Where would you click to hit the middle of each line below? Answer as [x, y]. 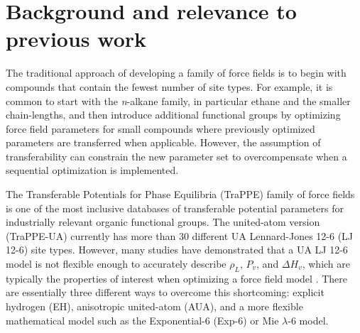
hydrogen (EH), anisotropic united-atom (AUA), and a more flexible [154, 306]
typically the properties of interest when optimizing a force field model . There [177, 278]
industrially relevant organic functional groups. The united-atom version [163, 222]
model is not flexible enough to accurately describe [116, 264]
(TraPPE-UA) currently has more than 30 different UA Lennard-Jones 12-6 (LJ [180, 235]
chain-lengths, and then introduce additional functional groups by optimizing [173, 115]
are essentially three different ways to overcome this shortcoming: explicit [165, 292]
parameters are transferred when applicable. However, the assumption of [163, 142]
